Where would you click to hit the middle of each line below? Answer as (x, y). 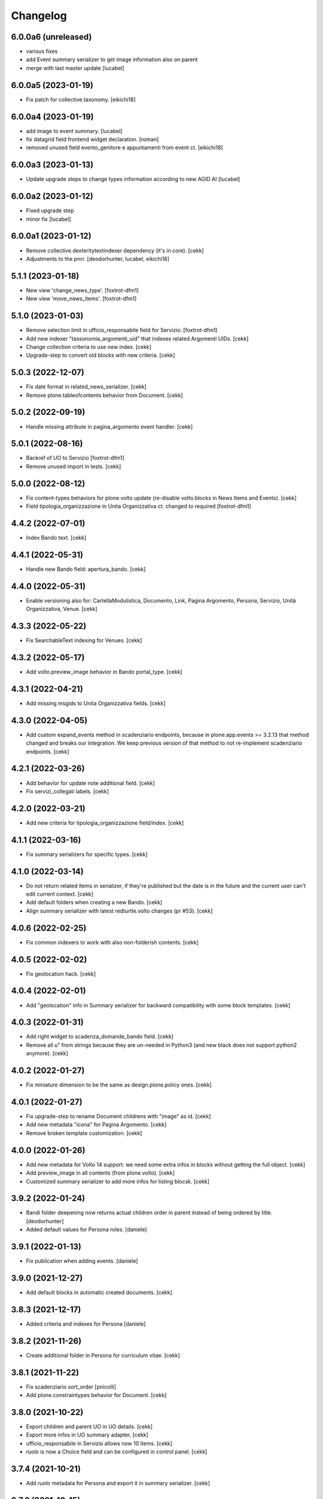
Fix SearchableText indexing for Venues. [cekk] (84, 640)
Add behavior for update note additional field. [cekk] (91, 783)
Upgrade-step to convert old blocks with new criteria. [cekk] (100, 355)
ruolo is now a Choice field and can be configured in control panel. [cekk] (117, 1452)
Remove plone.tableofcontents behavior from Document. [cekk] (104, 395)
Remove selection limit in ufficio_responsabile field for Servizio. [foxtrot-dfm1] (122, 330)
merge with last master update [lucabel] (75, 68)
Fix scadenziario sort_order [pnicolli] (71, 1387)
